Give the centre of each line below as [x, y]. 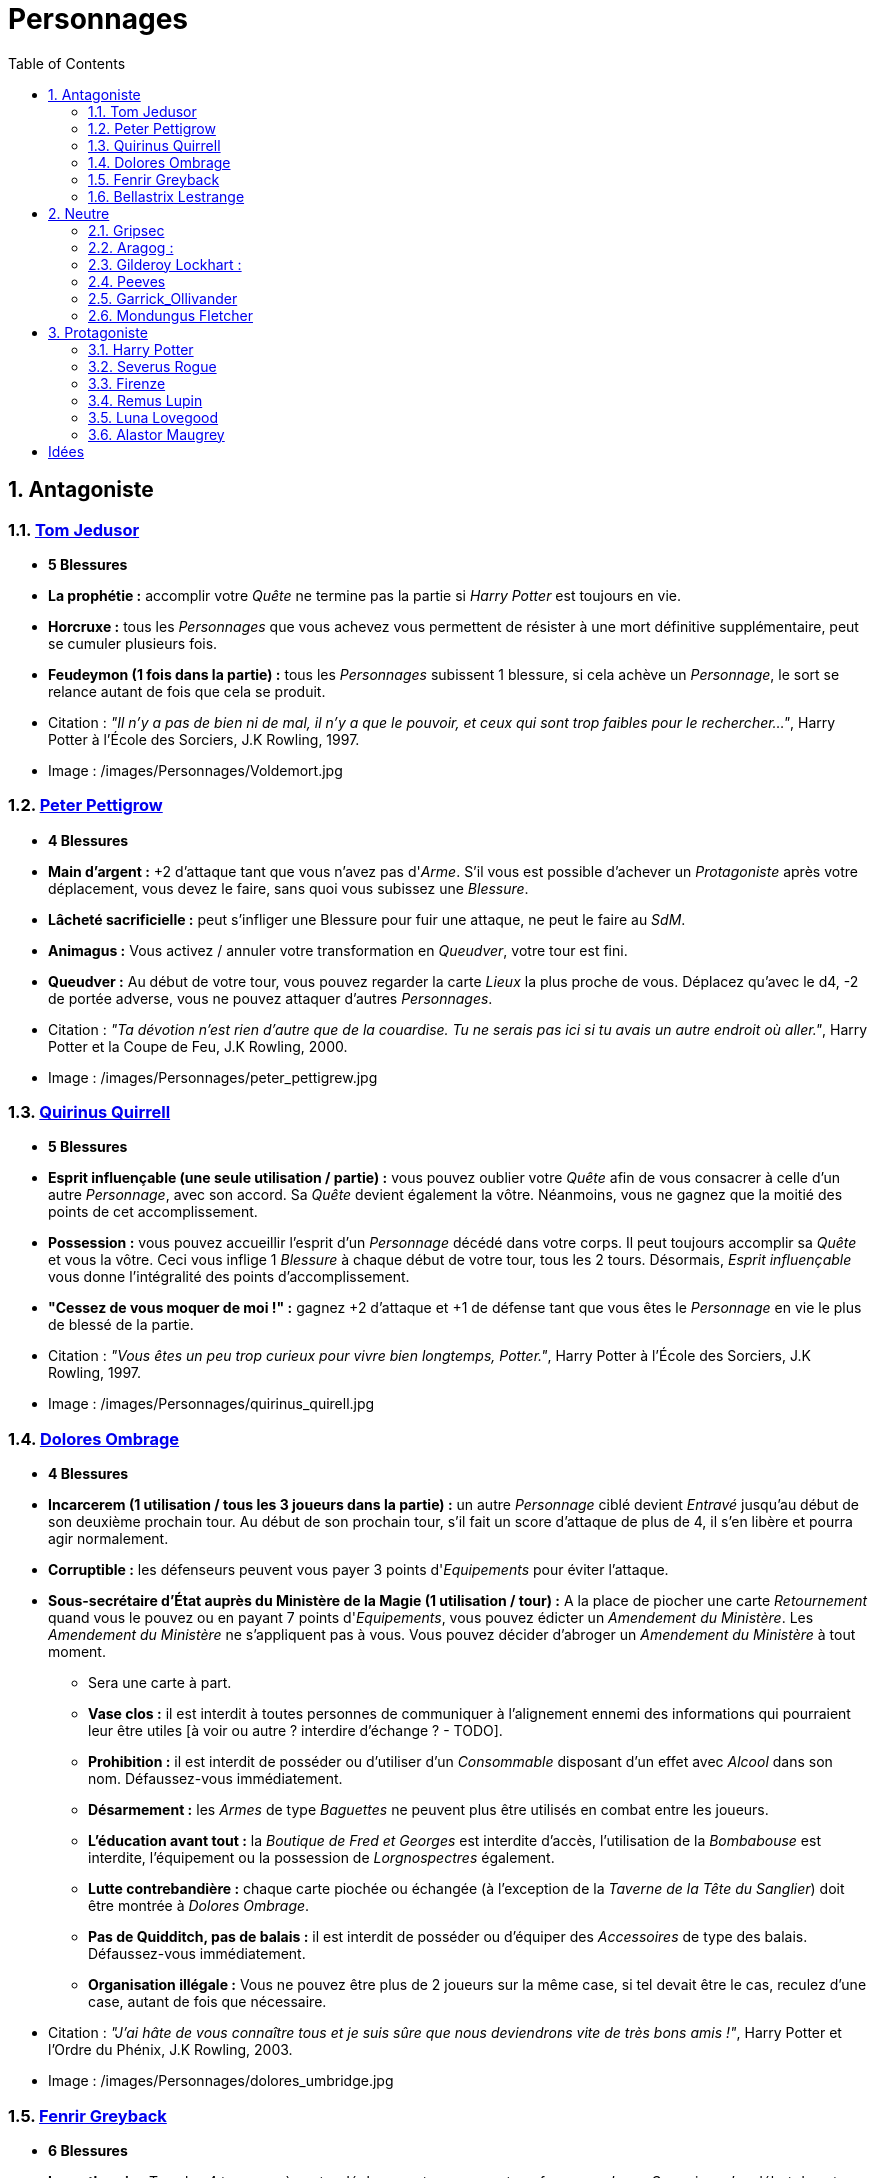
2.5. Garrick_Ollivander [163, 298]
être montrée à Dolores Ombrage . [199, 1906]
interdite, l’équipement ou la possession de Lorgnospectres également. [321, 1858]
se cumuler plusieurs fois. [133, 643]
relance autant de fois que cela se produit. [187, 691]
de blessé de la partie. [121, 1325]
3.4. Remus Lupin [145, 400]
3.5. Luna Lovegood [153, 417]
